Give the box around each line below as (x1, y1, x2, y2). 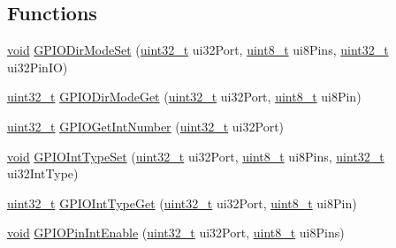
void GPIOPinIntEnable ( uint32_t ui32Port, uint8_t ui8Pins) (7, 223, 345, 242)
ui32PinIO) (7, 57, 68, 76)
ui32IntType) (7, 164, 79, 183)
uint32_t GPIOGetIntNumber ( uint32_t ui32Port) (7, 116, 285, 135)
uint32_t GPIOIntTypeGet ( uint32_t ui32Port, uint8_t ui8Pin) (7, 193, 357, 212)
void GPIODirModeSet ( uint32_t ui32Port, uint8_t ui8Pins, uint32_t (7, 41, 389, 59)
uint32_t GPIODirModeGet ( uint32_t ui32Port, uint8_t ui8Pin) (7, 87, 362, 106)
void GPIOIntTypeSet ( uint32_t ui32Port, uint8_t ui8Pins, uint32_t (7, 147, 385, 165)
